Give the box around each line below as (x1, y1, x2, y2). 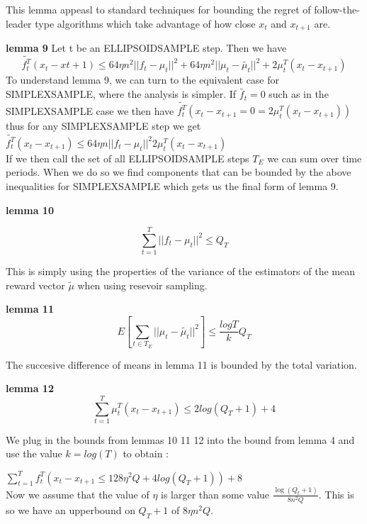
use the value (6, 446, 62, 461)
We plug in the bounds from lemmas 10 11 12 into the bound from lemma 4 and (6, 432, 355, 447)
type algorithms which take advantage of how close (35, 16, 256, 30)
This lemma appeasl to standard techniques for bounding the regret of (6, 2, 311, 16)
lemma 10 (6, 202, 54, 217)
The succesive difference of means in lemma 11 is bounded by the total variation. (6, 357, 357, 372)
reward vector (6, 277, 65, 292)
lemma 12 (6, 381, 54, 396)
